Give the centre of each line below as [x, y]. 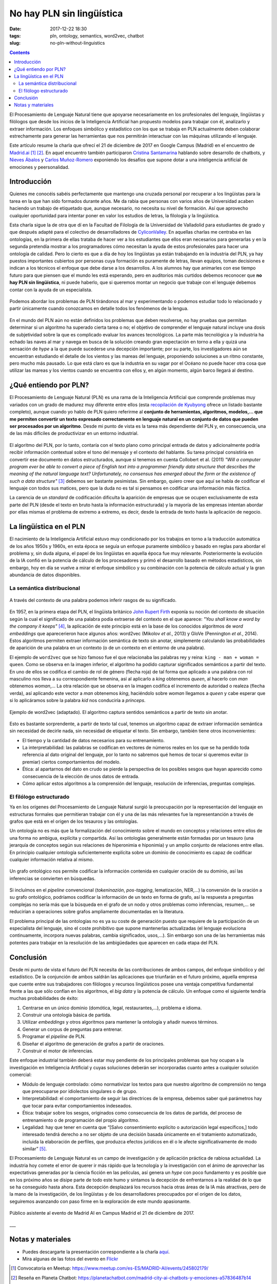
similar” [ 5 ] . [35, 1149]
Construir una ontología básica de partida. [67, 1015]
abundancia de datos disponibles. [45, 575]
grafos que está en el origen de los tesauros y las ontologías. [74, 821]
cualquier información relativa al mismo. [52, 859]
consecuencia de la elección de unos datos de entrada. [81, 776]
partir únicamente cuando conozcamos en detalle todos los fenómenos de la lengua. [99, 309]
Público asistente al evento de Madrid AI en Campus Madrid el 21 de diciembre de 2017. [102, 1213]
